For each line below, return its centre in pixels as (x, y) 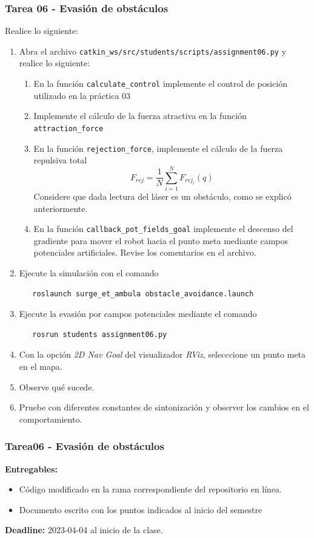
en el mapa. (41, 366)
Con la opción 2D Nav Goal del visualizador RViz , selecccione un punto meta (162, 354)
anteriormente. (61, 208)
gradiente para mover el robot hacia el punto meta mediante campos (161, 240)
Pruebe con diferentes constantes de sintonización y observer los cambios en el (164, 407)
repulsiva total (60, 160)
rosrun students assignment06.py (100, 334)
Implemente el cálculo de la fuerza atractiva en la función (140, 116)
